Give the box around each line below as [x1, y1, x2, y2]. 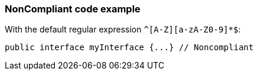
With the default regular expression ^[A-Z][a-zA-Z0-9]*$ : [5, 24, 241, 35]
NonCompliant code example [5, 3, 141, 15]
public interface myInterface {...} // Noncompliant [5, 43, 254, 53]
